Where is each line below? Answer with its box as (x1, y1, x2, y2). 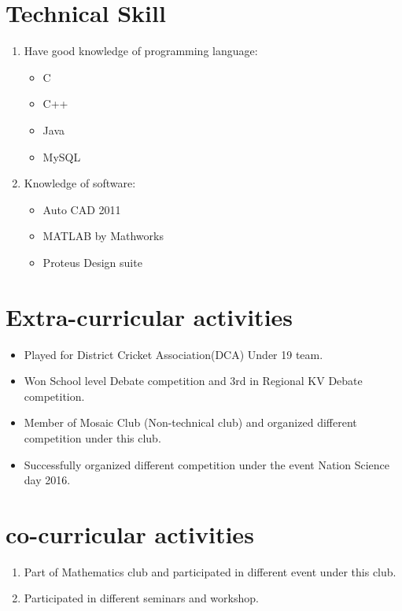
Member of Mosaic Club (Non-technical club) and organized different (24, 414, 357, 431)
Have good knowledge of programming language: (24, 43, 258, 59)
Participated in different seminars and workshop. (24, 590, 259, 606)
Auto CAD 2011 (42, 201, 121, 217)
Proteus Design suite (42, 254, 142, 270)
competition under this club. (24, 429, 161, 446)
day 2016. (24, 472, 71, 488)
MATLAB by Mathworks (42, 228, 164, 244)
